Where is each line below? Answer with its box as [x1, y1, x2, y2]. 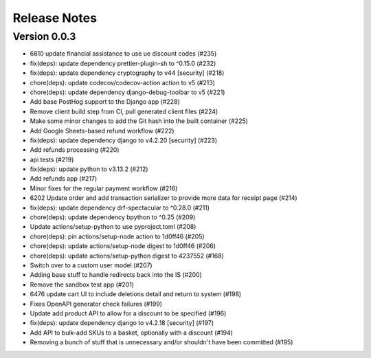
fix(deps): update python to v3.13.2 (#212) [30, 165, 148, 173]
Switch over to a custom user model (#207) [30, 261, 153, 269]
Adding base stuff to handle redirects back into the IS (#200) [30, 271, 202, 279]
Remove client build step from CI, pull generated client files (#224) [30, 107, 218, 115]
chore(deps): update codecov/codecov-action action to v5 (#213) [30, 78, 216, 87]
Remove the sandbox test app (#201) [30, 280, 134, 289]
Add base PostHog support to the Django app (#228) [30, 98, 180, 106]
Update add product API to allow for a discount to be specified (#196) [30, 309, 227, 317]
